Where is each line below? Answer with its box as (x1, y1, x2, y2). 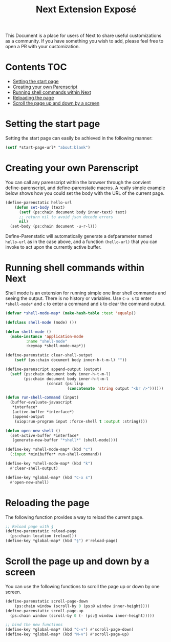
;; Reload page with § (5, 524, 54, 529)
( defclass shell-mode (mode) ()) (5, 319, 77, 325)
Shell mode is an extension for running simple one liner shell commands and (5, 290, 166, 296)
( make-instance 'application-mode (10, 334, 83, 339)
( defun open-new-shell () (5, 428, 60, 433)
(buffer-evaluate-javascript (10, 400, 72, 405)
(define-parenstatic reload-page (5, 529, 77, 534)
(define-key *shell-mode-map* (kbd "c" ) (5, 447, 93, 452)
